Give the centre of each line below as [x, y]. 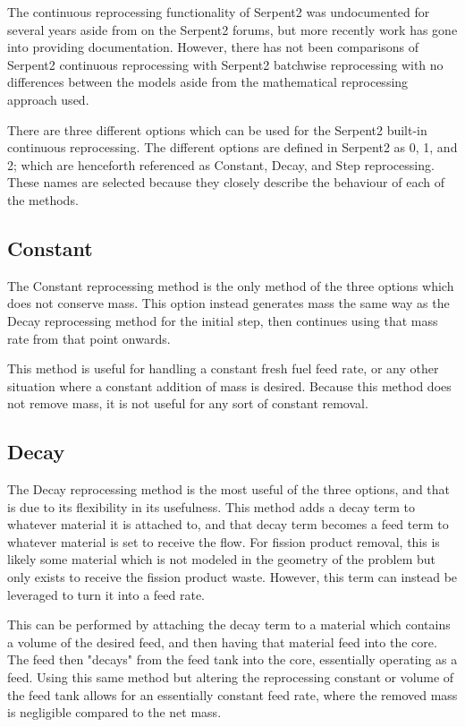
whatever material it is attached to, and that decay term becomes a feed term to [228, 524]
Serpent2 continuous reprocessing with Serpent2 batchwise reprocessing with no [225, 64]
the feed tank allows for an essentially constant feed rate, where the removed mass [232, 694]
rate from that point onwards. [89, 338]
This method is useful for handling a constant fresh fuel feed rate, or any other [223, 368]
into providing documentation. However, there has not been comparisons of [213, 47]
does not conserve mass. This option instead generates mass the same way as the [228, 303]
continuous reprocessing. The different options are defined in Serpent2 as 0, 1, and [232, 147]
